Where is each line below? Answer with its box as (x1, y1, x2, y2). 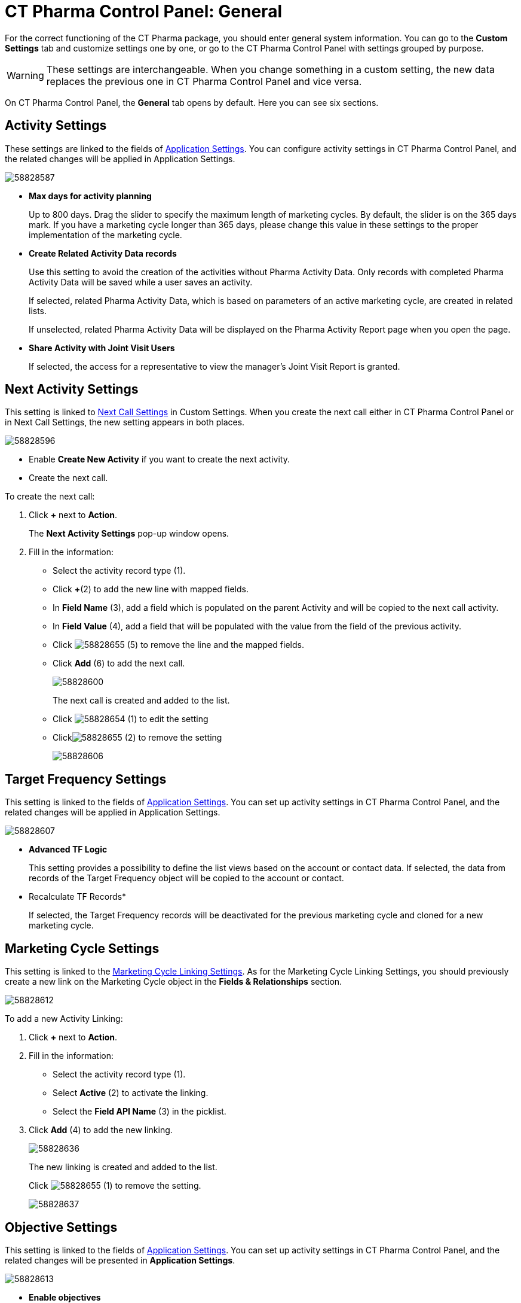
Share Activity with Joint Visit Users (29, 342, 175, 353)
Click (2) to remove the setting (53, 732, 222, 743)
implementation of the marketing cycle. (29, 229, 182, 240)
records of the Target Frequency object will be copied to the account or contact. (29, 873, 344, 884)
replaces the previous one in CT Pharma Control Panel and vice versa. (46, 75, 362, 87)
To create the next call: (5, 491, 95, 502)
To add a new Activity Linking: (5, 1013, 123, 1024)
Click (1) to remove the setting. (29, 1180, 201, 1191)
